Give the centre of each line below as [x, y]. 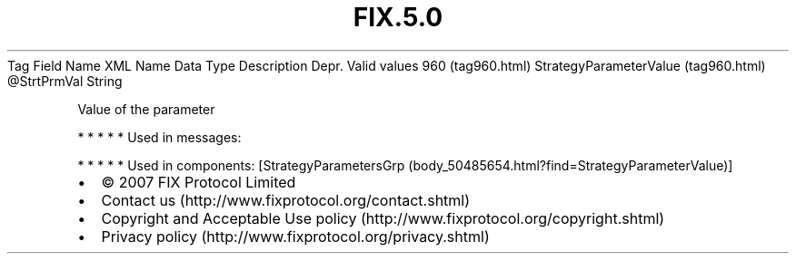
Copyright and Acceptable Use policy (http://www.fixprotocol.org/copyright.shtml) [383, 218]
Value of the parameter [146, 109]
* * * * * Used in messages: [159, 137]
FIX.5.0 [398, 17]
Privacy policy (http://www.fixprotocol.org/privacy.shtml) [295, 236]
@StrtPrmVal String [65, 81]
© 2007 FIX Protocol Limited [199, 182]
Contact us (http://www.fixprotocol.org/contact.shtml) [286, 200]
